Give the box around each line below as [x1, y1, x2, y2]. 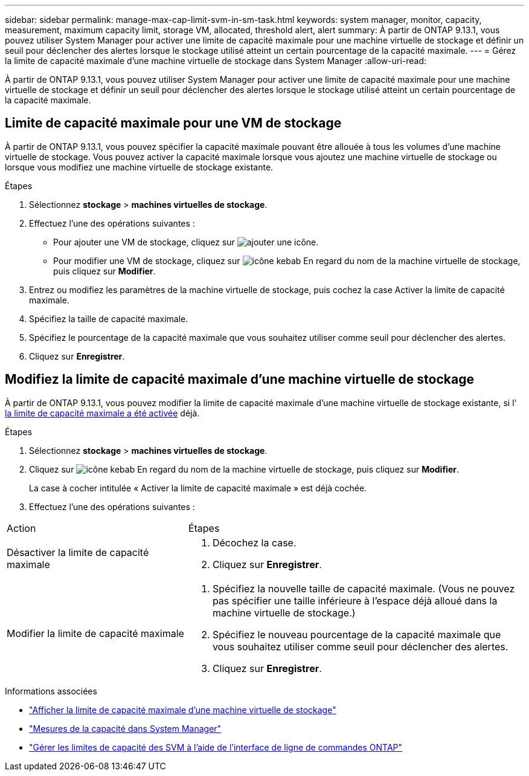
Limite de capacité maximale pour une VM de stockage [5, 115, 342, 131]
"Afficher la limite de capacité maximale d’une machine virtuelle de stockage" [29, 704, 336, 715]
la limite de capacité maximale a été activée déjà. [5, 407, 200, 418]
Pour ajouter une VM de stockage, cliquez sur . [53, 236, 319, 247]
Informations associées [5, 685, 97, 696]
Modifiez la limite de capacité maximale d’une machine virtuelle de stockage [5, 372, 474, 387]
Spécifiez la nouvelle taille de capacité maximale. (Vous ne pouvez [212, 582, 515, 595]
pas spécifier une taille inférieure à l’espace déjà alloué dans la [212, 594, 498, 607]
